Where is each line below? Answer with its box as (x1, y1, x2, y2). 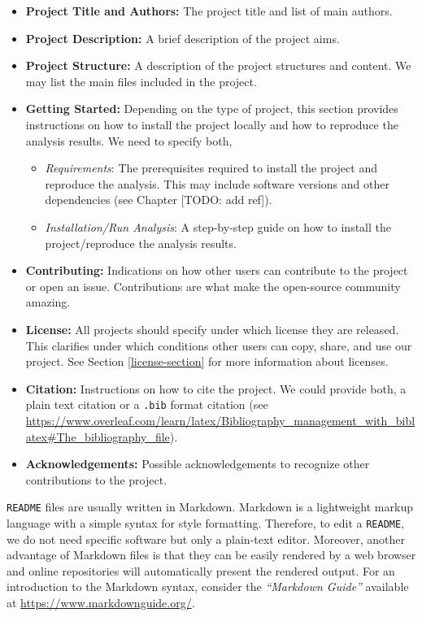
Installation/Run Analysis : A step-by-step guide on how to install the (45, 218, 392, 235)
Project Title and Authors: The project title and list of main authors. (25, 2, 393, 19)
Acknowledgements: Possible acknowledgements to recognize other (25, 455, 370, 472)
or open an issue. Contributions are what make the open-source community (25, 277, 401, 294)
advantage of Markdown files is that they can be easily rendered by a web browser (7, 546, 416, 563)
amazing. (25, 293, 71, 311)
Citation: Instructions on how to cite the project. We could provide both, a (25, 380, 407, 397)
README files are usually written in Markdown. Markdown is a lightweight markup (7, 498, 413, 515)
